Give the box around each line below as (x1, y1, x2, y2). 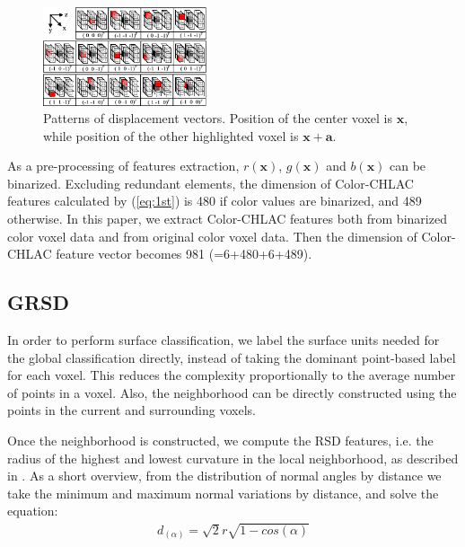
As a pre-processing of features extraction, (7, 156, 240, 175)
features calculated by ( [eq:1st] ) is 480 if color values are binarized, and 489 (7, 191, 422, 210)
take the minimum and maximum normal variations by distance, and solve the (7, 483, 439, 502)
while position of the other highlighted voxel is (43, 126, 299, 145)
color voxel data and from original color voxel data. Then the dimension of (7, 226, 417, 245)
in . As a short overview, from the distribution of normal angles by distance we (7, 466, 442, 485)
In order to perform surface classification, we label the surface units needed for (7, 331, 440, 349)
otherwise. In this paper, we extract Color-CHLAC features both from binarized (7, 209, 447, 228)
